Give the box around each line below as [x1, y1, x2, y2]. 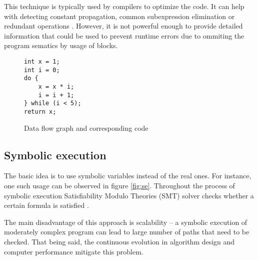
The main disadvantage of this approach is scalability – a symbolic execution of [4, 216, 247, 227]
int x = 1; [24, 58, 60, 65]
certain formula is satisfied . [4, 200, 89, 210]
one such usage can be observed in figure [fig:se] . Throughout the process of [4, 180, 235, 190]
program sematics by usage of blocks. [4, 40, 118, 51]
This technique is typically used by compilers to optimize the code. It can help [4, 1, 244, 11]
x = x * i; [38, 83, 74, 90]
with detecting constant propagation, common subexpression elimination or [4, 11, 235, 21]
